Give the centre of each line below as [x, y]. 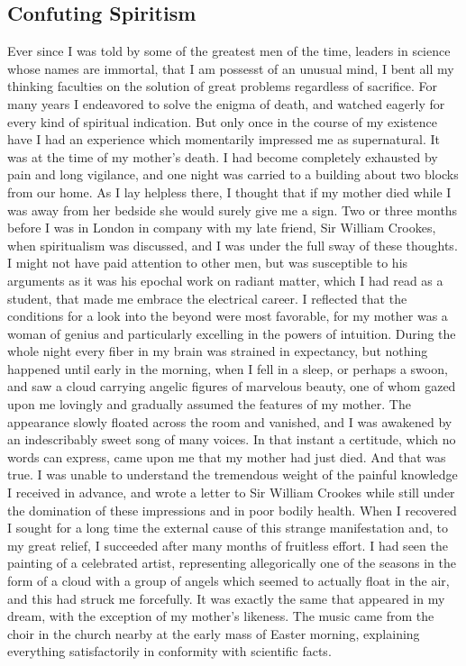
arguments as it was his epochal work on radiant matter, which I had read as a [225, 280]
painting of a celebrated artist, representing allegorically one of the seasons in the [232, 563]
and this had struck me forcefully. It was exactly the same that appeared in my [226, 598]
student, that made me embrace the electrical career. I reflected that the [207, 298]
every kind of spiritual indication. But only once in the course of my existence [222, 121]
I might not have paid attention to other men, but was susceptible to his [208, 263]
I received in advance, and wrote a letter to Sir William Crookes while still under [231, 493]
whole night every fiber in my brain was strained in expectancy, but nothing [218, 351]
